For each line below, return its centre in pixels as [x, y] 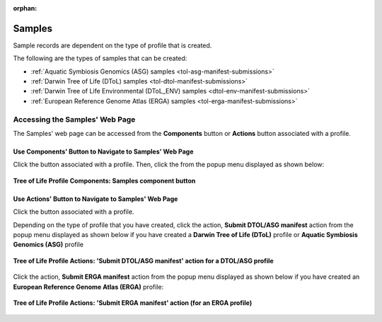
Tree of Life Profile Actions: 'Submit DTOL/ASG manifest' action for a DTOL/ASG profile [143, 260]
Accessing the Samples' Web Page [74, 119]
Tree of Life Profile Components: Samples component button [104, 180]
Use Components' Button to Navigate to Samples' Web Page [103, 151]
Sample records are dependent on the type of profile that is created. [112, 45]
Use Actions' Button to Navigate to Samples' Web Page [95, 199]
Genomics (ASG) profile [48, 245]
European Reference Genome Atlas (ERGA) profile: [88, 287]
